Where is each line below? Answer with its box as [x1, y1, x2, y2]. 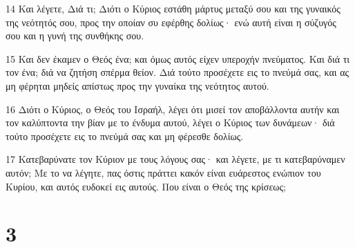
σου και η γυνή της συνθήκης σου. [6, 28, 144, 43]
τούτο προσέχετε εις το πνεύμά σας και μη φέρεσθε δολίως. [6, 128, 244, 143]
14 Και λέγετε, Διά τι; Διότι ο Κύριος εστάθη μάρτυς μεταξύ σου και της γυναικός [6, 1, 340, 15]
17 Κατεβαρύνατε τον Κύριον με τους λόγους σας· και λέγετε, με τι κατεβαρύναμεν [6, 152, 345, 166]
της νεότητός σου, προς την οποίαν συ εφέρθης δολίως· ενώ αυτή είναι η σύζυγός [6, 14, 336, 29]
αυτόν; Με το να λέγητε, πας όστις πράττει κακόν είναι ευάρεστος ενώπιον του [6, 165, 321, 179]
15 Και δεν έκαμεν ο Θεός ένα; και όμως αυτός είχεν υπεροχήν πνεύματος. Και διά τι [6, 51, 350, 66]
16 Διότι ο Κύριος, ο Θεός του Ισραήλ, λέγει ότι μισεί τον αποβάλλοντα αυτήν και [6, 101, 340, 116]
